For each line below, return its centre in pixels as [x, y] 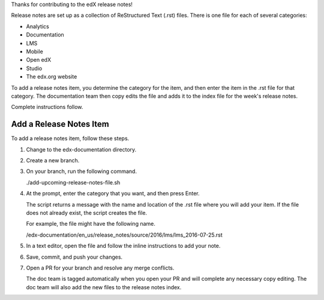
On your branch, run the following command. [82, 171]
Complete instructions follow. [47, 107]
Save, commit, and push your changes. [74, 257]
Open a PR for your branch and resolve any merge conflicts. [100, 268]
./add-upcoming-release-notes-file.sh [73, 182]
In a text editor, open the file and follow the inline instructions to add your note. [123, 246]
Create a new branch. [53, 160]
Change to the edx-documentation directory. [81, 149]
